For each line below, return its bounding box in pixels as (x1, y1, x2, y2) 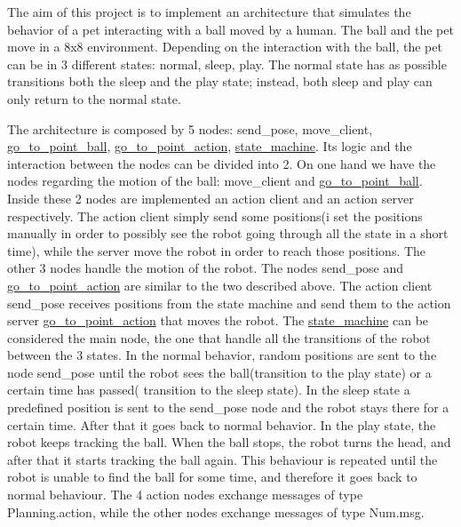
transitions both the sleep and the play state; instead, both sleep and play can (7, 72, 433, 91)
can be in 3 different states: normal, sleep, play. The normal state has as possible (7, 54, 447, 73)
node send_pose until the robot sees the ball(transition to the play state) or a (7, 363, 432, 381)
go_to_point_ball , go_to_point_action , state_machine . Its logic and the (7, 137, 412, 156)
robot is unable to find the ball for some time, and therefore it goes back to (7, 467, 417, 486)
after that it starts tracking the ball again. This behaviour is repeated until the (7, 450, 438, 468)
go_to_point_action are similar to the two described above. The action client (7, 275, 433, 294)
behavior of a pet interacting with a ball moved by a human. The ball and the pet (7, 20, 454, 38)
